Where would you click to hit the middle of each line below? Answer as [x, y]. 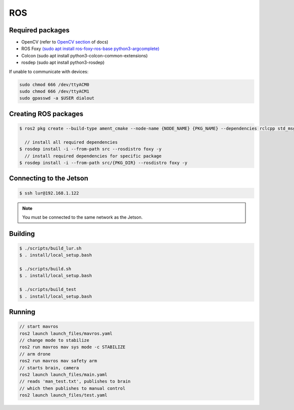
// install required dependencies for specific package [93, 156]
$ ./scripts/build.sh [45, 269]
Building [22, 234]
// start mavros [39, 327]
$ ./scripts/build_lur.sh [50, 248]
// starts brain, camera [49, 368]
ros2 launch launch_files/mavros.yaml [66, 333]
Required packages [39, 30]
